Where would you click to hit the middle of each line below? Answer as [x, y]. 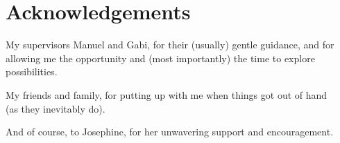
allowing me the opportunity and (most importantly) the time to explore [160, 58]
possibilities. [32, 71]
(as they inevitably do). [56, 108]
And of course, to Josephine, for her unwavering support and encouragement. [170, 132]
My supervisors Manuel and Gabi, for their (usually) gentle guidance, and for [170, 45]
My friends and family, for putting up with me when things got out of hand [167, 94]
